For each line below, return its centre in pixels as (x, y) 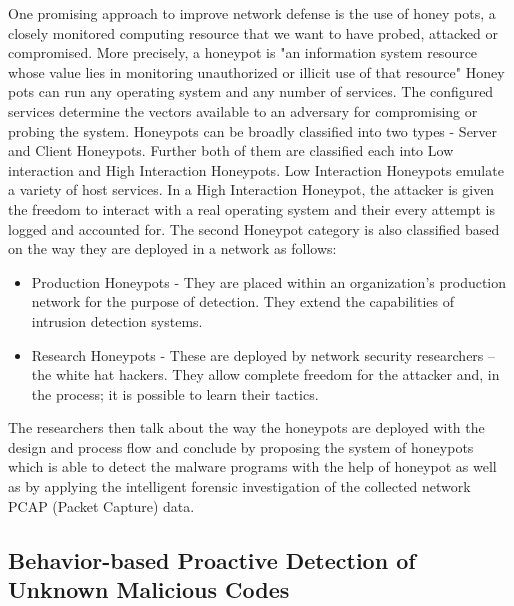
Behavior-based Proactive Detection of (212, 559)
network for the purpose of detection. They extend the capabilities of (243, 301)
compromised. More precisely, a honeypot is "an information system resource (243, 52)
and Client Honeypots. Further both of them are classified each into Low (231, 150)
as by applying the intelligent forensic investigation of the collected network (239, 486)
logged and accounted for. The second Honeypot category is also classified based (254, 228)
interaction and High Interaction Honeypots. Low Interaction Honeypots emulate (256, 169)
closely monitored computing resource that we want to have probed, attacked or (253, 32)
